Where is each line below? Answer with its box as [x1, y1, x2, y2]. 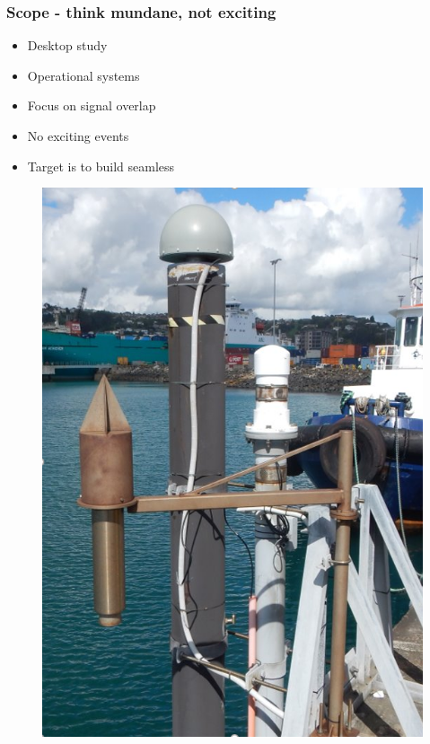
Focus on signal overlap [27, 96, 156, 115]
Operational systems [27, 66, 140, 84]
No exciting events [27, 127, 129, 144]
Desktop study [27, 36, 108, 55]
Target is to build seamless [27, 156, 175, 175]
